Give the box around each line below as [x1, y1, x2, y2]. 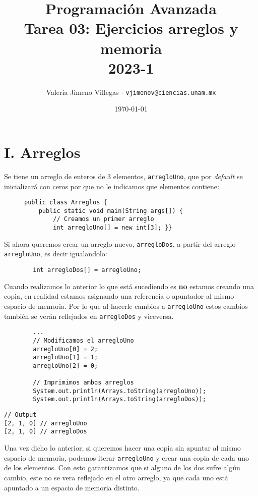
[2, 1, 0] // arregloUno [4, 419, 87, 427]
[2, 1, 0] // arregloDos [4, 428, 87, 435]
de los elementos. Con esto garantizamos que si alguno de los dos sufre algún [4, 462, 240, 473]
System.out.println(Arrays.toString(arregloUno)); [33, 387, 206, 395]
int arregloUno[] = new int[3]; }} [53, 224, 172, 232]
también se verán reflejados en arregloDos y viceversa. [4, 310, 174, 321]
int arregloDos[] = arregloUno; [33, 266, 142, 274]
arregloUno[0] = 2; [33, 345, 98, 353]
